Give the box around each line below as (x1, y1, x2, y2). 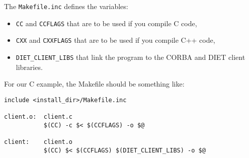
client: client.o (4, 138, 73, 146)
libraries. (16, 61, 43, 72)
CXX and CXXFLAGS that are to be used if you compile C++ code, (16, 35, 215, 45)
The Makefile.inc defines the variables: (4, 1, 128, 11)
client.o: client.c (4, 113, 73, 121)
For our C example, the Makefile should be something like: (4, 78, 185, 89)
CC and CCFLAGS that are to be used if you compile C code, (16, 18, 197, 28)
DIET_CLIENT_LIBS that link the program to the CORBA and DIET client (16, 51, 245, 62)
